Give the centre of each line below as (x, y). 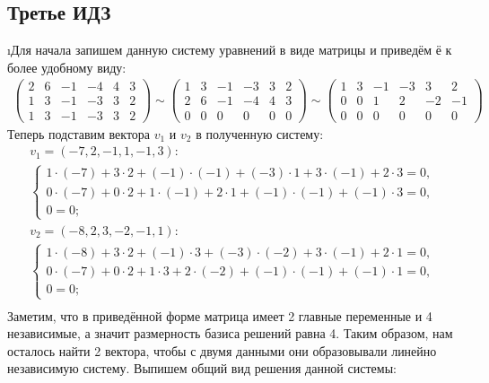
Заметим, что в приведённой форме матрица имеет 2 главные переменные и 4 (220, 315)
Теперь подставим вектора (79, 133)
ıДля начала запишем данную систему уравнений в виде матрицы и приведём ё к (230, 50)
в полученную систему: (260, 133)
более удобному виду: (67, 67)
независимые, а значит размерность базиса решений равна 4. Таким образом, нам (230, 333)
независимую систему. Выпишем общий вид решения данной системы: (202, 368)
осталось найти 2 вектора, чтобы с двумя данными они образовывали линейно (222, 350)
